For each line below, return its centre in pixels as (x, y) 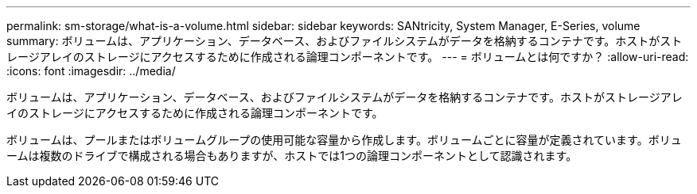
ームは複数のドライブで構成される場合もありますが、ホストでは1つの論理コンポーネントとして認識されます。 (292, 156)
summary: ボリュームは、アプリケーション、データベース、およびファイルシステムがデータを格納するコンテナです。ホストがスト (345, 41)
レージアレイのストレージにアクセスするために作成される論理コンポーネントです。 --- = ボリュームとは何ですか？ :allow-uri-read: (348, 57)
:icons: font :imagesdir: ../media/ (91, 71)
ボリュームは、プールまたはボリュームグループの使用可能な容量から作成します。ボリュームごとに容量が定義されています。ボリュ (344, 140)
